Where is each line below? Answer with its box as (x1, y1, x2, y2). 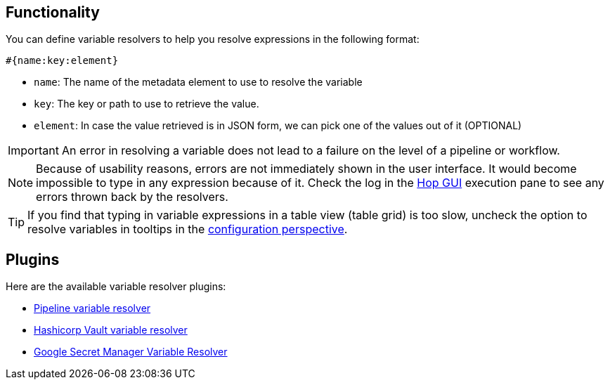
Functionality (6, 4, 100, 21)
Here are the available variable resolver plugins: (6, 280, 226, 293)
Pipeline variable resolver (34, 302, 151, 315)
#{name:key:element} (6, 55, 119, 67)
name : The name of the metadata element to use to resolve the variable (34, 76, 363, 89)
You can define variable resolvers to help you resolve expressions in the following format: (6, 33, 420, 46)
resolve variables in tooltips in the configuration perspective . (27, 222, 348, 237)
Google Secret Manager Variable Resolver (34, 346, 228, 358)
